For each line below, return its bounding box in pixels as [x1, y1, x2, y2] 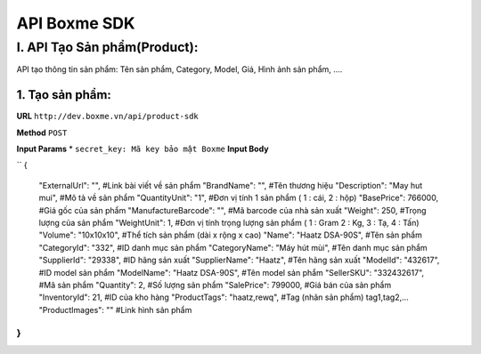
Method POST [16, 127, 68, 138]
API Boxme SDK [16, 13, 135, 33]
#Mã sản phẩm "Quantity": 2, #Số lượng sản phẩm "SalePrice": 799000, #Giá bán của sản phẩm [38, 279, 392, 290]
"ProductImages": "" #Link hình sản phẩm [38, 304, 192, 315]
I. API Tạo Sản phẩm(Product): [16, 39, 199, 55]
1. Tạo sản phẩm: [16, 87, 111, 102]
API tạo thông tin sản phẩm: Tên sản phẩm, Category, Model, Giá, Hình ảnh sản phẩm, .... [16, 64, 343, 75]
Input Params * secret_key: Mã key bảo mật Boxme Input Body [16, 143, 269, 155]
